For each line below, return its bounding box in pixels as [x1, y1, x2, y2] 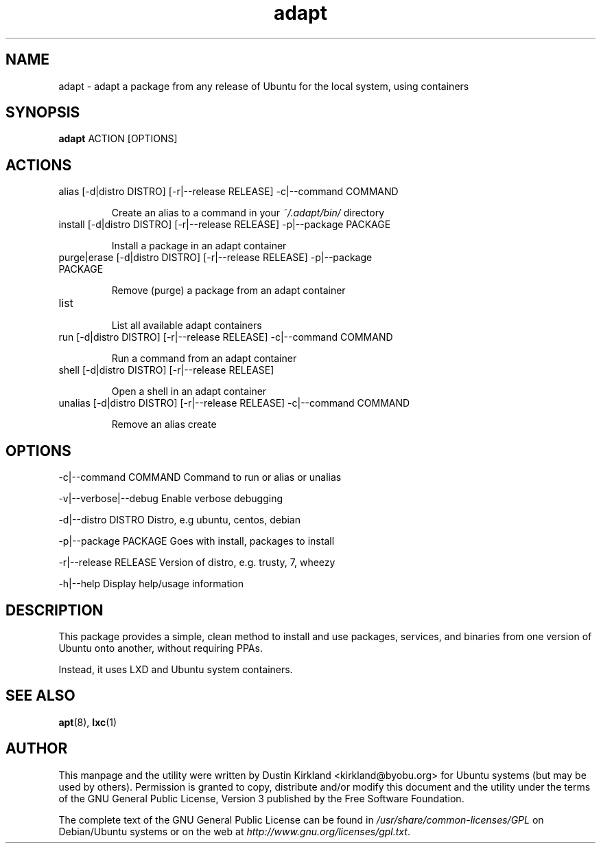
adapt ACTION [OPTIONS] [58, 133, 178, 145]
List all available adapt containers [111, 319, 262, 332]
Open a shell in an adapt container [111, 385, 267, 398]
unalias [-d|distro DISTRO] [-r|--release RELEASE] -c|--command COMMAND [58, 397, 410, 409]
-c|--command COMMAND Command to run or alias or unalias [58, 471, 342, 484]
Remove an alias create [111, 418, 217, 431]
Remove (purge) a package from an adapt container [111, 284, 346, 297]
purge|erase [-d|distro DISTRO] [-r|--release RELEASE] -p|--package [58, 251, 373, 264]
